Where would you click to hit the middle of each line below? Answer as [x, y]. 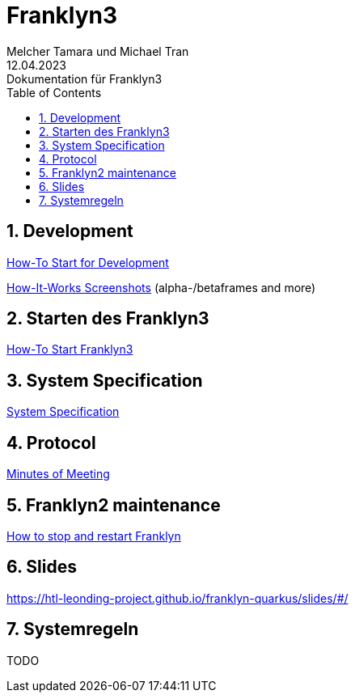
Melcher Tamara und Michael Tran [98, 51]
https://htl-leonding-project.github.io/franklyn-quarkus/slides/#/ [177, 598]
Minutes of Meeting [58, 474]
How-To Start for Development [88, 262]
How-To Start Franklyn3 [70, 349]
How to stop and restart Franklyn [94, 536]
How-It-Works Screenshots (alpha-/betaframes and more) [161, 287]
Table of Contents [54, 92]
